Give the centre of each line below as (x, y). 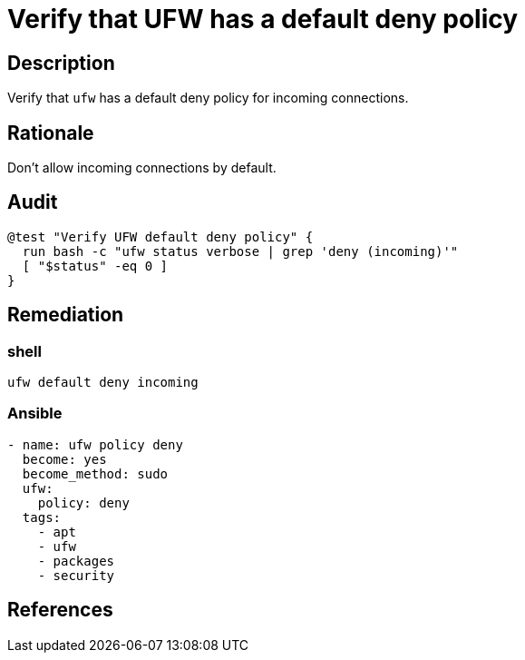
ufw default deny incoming (103, 383)
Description (61, 63)
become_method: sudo (95, 473)
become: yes (64, 459)
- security (76, 575)
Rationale (51, 133)
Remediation (66, 315)
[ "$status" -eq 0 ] (95, 266)
